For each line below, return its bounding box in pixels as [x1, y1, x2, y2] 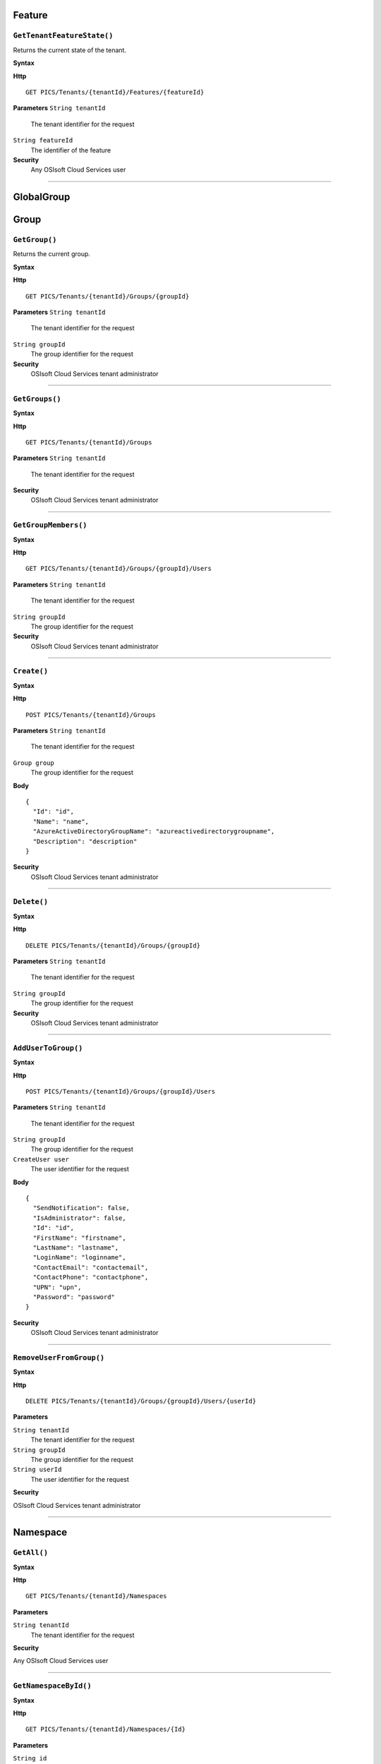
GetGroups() [13, 394, 61, 404]
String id [13, 1754, 47, 1763]
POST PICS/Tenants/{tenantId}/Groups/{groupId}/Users [25, 1087, 215, 1095]
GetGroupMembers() [13, 521, 87, 530]
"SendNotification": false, [32, 1204, 131, 1212]
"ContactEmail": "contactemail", [32, 1263, 149, 1271]
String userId [13, 1466, 62, 1474]
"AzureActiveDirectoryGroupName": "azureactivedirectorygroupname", [32, 828, 275, 835]
